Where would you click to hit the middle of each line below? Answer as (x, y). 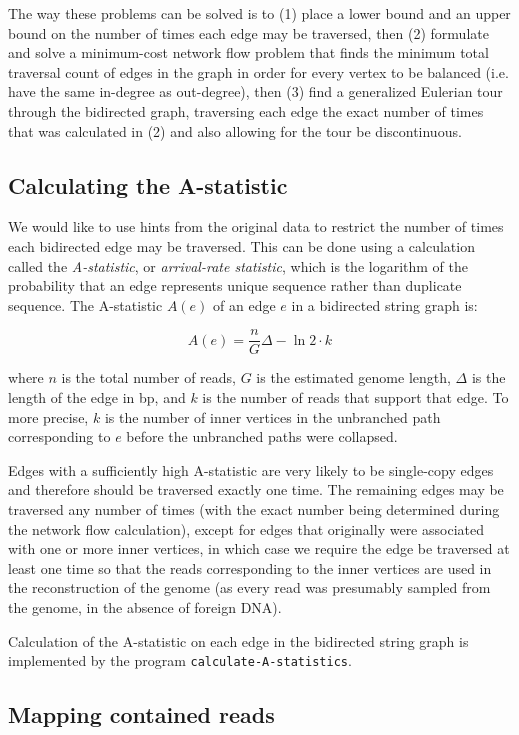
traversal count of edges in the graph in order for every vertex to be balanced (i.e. (258, 71)
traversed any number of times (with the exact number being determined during (254, 508)
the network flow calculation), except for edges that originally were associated (246, 528)
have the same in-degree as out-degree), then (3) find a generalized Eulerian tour (255, 91)
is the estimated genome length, (353, 377)
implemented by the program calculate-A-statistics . (180, 660)
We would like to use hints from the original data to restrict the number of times (256, 226)
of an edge (244, 304)
